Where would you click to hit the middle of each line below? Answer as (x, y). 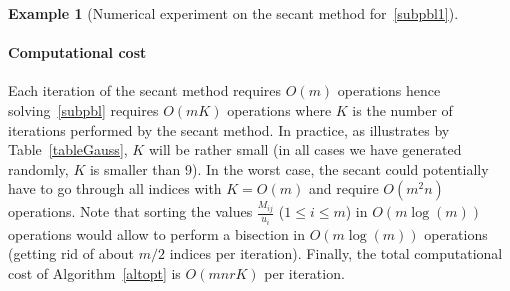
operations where (279, 109)
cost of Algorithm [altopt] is (94, 272)
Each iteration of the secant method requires (145, 90)
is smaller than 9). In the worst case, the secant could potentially (289, 168)
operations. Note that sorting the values (130, 211)
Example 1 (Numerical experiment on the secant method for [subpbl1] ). (233, 13)
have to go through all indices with (115, 188)
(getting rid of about (71, 253)
